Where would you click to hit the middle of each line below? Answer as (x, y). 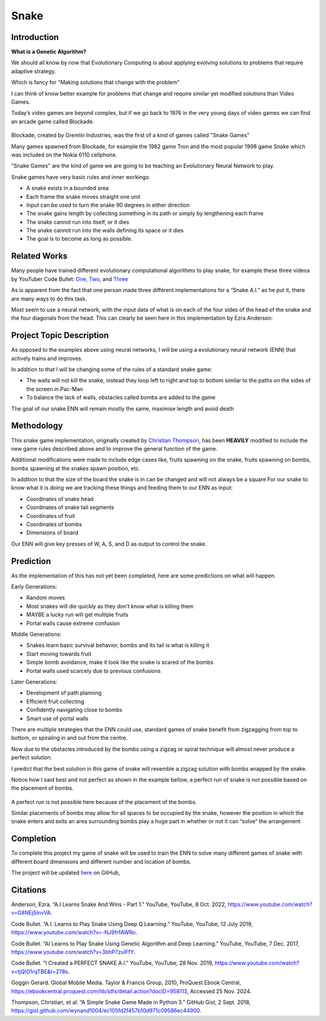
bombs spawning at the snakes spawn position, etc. (76, 468)
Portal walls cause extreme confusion (73, 623)
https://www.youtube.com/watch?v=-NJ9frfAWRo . (74, 932)
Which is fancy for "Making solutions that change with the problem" (95, 82)
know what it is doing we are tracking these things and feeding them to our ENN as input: (122, 488)
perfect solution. (32, 757)
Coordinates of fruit (51, 516)
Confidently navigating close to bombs (74, 710)
